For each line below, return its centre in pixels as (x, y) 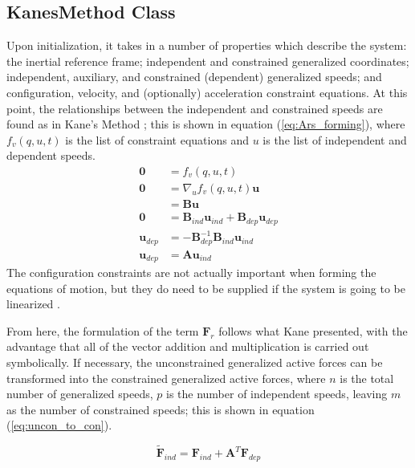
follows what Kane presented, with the (313, 330)
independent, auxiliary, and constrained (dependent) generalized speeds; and (194, 77)
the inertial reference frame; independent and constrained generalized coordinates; (208, 61)
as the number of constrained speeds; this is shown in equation (161, 409)
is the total (367, 378)
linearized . (33, 304)
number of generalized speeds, (80, 394)
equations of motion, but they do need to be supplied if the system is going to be (206, 288)
